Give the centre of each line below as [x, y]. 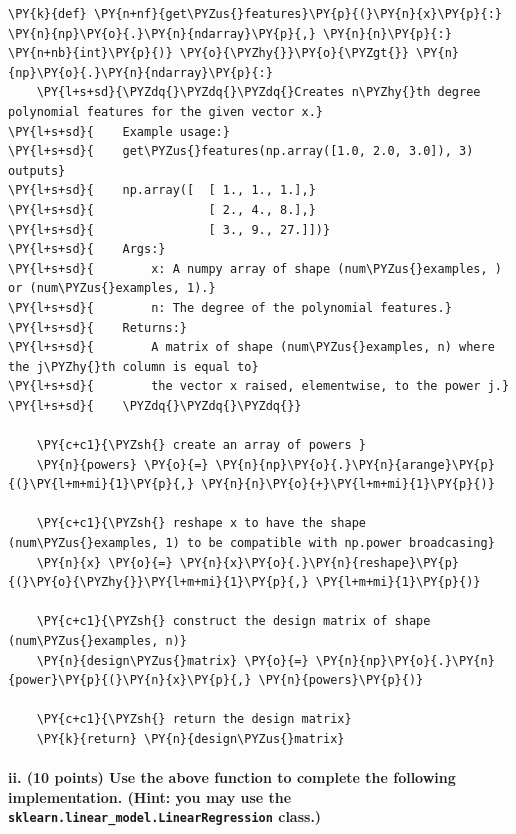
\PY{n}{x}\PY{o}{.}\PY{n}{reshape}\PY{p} [319, 562]
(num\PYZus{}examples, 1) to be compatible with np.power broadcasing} [251, 543]
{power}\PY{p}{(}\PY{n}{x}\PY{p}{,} [130, 680]
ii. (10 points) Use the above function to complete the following [232, 777]
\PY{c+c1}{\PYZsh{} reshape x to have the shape [201, 523]
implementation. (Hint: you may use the [150, 796]
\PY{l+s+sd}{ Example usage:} [119, 131]
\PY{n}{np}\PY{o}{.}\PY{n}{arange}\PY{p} [355, 464]
